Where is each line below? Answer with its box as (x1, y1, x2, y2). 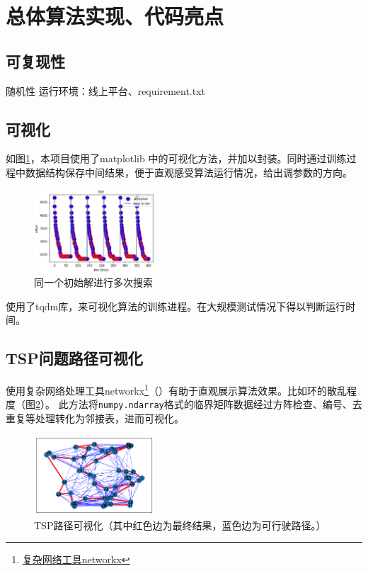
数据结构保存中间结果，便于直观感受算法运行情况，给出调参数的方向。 (25, 164, 352, 179)
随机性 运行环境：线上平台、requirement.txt (6, 83, 206, 98)
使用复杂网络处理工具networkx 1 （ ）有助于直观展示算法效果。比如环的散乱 (6, 381, 347, 397)
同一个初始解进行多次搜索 (34, 275, 153, 290)
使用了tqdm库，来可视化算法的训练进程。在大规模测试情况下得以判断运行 (6, 298, 346, 313)
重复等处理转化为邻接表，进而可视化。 (6, 411, 184, 426)
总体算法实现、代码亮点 (6, 1, 224, 30)
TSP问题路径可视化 (6, 347, 143, 369)
